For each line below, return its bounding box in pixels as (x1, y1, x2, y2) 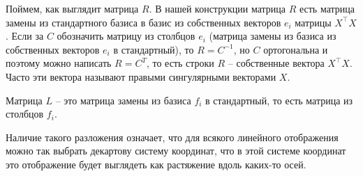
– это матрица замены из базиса (55, 93, 191, 107)
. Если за (6, 29, 44, 43)
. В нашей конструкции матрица (149, 1, 286, 15)
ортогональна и (263, 42, 328, 56)
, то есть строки (146, 56, 214, 70)
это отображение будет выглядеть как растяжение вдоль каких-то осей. (6, 157, 306, 171)
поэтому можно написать (6, 56, 112, 70)
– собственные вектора (228, 56, 325, 70)
